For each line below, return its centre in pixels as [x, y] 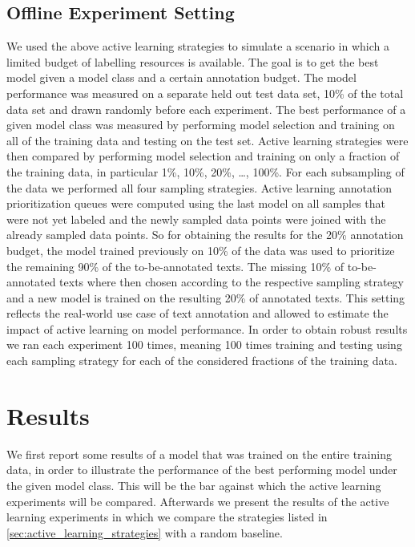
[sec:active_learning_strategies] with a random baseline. [145, 532]
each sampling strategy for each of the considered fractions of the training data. [202, 361]
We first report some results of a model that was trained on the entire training [199, 454]
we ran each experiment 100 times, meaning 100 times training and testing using [204, 344]
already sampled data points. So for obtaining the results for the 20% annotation [205, 235]
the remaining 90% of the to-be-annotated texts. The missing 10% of [175, 266]
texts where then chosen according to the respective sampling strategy [232, 282]
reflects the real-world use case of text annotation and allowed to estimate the [197, 313]
